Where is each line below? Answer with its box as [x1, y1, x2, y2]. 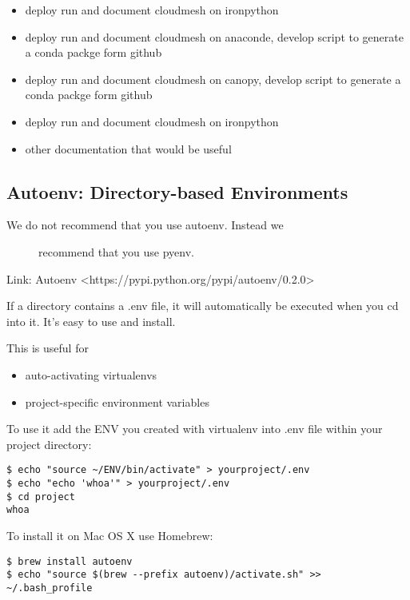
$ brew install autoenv [6, 555, 133, 567]
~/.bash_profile [6, 582, 93, 594]
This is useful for [6, 340, 89, 356]
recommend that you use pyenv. [38, 243, 194, 260]
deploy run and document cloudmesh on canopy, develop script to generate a [25, 70, 401, 87]
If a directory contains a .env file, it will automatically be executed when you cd [6, 297, 399, 314]
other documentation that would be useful [25, 140, 232, 157]
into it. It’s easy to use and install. [6, 312, 176, 329]
